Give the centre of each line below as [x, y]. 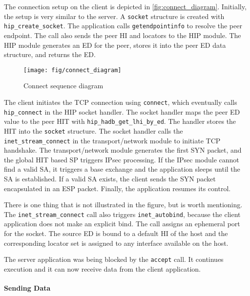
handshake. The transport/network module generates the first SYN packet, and [123, 150]
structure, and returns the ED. [50, 54]
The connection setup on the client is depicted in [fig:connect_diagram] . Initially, [125, 6]
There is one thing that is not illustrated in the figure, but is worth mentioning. [123, 205]
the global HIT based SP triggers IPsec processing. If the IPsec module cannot [122, 159]
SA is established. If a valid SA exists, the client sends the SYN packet [110, 178]
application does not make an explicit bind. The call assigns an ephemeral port [122, 224]
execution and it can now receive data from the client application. [102, 268]
